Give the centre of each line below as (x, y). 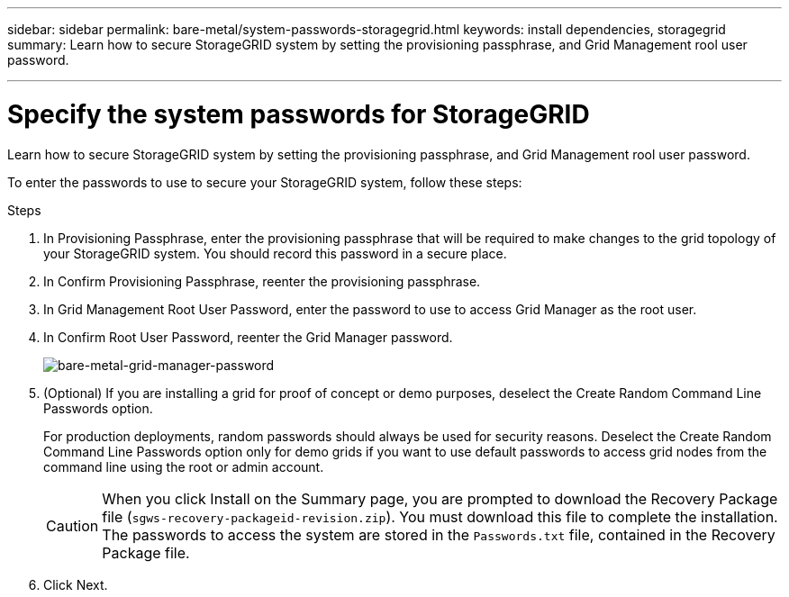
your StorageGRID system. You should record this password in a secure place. (275, 253)
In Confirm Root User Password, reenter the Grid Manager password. (248, 337)
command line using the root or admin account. (184, 466)
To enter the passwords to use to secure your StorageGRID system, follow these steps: (265, 182)
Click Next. (76, 584)
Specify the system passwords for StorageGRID (299, 114)
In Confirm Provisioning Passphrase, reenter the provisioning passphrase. (262, 281)
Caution (73, 525)
